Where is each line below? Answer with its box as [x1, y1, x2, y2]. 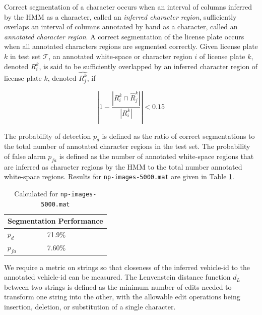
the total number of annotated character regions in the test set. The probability [4, 141, 250, 151]
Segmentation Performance [8, 216, 103, 226]
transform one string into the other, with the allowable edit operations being [4, 291, 240, 302]
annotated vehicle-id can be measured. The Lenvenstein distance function [4, 272, 231, 282]
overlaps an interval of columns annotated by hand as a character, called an [4, 21, 238, 32]
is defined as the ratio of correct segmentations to [102, 130, 255, 141]
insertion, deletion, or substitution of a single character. [4, 301, 176, 311]
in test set [10, 50, 41, 61]
